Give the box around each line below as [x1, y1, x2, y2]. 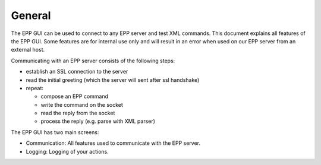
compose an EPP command [40, 93, 109, 100]
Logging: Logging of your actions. [26, 148, 109, 155]
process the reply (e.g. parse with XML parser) [40, 118, 156, 125]
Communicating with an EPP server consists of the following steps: [11, 57, 175, 64]
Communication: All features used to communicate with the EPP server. [26, 139, 200, 147]
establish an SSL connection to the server [26, 68, 128, 75]
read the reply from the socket [40, 110, 115, 117]
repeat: [26, 84, 44, 91]
